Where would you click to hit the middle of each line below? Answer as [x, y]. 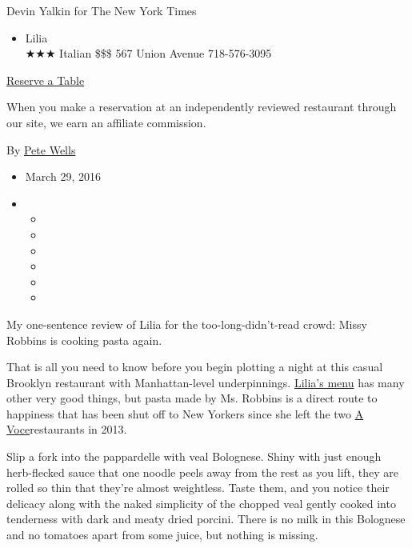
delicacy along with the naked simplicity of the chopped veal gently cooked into [201, 503]
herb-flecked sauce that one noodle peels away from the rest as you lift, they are [203, 472]
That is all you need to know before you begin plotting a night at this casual [195, 367]
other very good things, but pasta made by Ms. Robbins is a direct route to [192, 398]
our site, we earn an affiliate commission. [106, 122]
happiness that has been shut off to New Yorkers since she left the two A [185, 413]
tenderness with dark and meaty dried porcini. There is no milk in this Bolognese [206, 519]
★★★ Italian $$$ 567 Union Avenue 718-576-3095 [148, 53]
